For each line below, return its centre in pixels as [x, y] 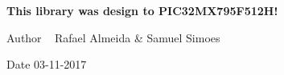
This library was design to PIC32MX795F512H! [142, 10]
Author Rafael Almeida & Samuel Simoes [113, 37]
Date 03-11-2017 [47, 64]
